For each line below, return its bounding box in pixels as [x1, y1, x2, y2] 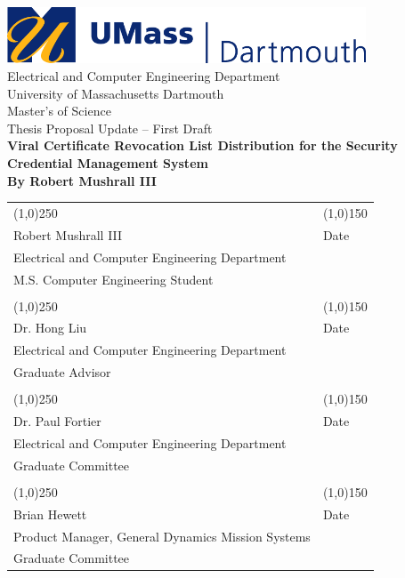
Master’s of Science [7, 101, 111, 120]
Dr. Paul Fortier [13, 412, 101, 430]
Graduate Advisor [13, 363, 111, 381]
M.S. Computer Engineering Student [13, 269, 214, 288]
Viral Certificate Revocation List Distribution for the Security [7, 136, 398, 155]
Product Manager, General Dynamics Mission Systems [13, 526, 311, 545]
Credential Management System [7, 154, 208, 173]
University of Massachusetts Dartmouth [7, 84, 224, 102]
